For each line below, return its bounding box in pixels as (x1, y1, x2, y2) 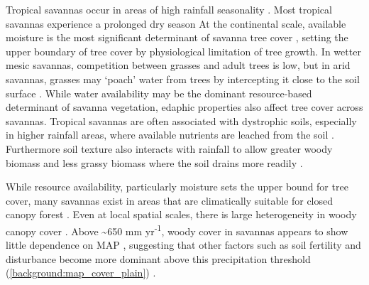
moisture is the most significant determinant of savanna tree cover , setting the (6, 30, 348, 45)
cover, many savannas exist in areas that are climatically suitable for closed (6, 193, 334, 208)
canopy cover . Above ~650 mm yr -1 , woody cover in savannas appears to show (6, 221, 348, 238)
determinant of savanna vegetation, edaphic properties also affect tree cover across (6, 100, 363, 114)
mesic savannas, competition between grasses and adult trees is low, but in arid (6, 58, 351, 72)
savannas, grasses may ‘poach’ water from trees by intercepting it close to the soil (6, 71, 360, 86)
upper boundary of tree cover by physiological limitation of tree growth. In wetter (6, 43, 361, 58)
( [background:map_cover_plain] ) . (6, 265, 156, 280)
